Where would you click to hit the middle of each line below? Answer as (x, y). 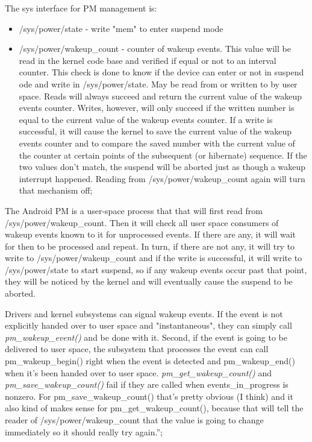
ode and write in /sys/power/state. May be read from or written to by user (158, 84)
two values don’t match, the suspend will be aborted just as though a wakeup (162, 167)
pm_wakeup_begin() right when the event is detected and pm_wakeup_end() (150, 361)
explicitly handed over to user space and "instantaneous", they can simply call (148, 325)
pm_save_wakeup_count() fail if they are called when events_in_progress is (147, 384)
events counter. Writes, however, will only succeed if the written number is (157, 108)
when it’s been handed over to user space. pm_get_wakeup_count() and (139, 372)
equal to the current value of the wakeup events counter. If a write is (146, 119)
